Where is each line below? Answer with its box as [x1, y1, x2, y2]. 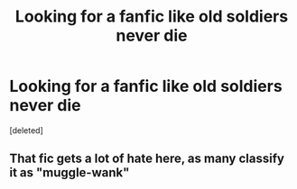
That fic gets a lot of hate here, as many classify [9, 151, 284, 166]
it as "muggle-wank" [9, 165, 130, 181]
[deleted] [9, 124, 43, 136]
